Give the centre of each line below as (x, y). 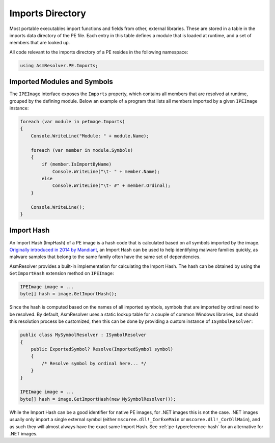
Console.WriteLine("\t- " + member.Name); (106, 171)
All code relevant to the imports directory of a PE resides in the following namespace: (99, 52)
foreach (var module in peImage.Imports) (73, 121)
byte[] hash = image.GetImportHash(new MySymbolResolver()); (98, 399)
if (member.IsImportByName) (77, 164)
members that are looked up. (40, 43)
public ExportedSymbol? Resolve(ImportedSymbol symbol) (102, 349)
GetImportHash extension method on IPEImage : (62, 273)
